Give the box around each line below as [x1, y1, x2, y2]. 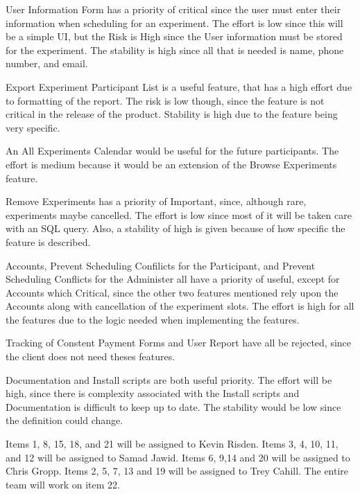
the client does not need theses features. [6, 349, 175, 364]
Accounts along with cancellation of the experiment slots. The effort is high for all [6, 299, 354, 313]
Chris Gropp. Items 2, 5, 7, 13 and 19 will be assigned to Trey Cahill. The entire [6, 464, 349, 478]
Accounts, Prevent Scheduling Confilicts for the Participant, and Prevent [6, 258, 316, 272]
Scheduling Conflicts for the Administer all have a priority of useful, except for [6, 272, 340, 286]
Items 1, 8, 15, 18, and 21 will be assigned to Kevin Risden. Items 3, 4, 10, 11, [6, 436, 338, 451]
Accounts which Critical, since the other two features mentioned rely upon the [6, 285, 338, 299]
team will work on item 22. [6, 477, 120, 491]
